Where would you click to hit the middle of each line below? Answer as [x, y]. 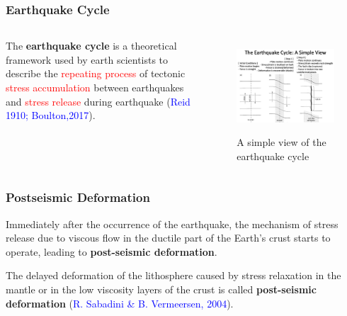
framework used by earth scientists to [87, 59]
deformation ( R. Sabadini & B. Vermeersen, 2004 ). [120, 303]
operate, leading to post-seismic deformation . [112, 251]
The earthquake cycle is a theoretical [91, 46]
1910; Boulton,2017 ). [51, 115]
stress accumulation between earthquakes [95, 87]
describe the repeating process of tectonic [96, 73]
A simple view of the [281, 142]
